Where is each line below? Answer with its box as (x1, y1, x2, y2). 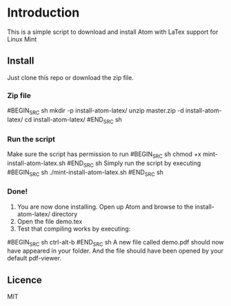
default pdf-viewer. (7, 254, 62, 262)
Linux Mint (7, 35, 37, 43)
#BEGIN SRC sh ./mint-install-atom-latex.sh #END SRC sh (7, 168, 164, 178)
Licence (7, 274, 43, 286)
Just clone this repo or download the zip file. (7, 73, 134, 82)
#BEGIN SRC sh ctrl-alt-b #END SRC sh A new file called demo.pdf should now (7, 238, 224, 248)
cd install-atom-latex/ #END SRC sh (24, 115, 123, 125)
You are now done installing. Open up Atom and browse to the (17, 202, 194, 211)
